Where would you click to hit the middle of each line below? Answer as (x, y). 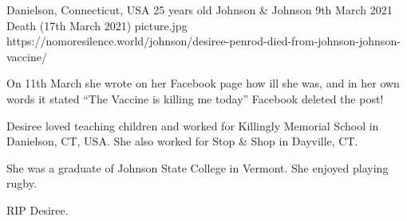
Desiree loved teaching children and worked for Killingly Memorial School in (193, 125)
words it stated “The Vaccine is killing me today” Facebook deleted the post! (195, 98)
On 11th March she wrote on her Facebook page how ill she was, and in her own (203, 83)
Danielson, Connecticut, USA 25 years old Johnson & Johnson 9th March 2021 (200, 10)
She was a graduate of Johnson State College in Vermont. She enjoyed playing (198, 167)
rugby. (22, 183)
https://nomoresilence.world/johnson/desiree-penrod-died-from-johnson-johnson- (203, 41)
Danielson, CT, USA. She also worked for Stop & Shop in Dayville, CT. (182, 141)
